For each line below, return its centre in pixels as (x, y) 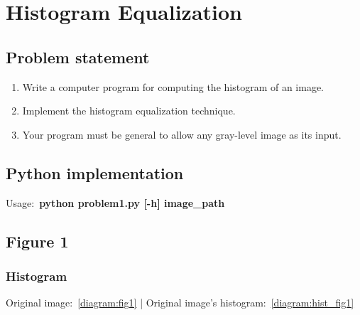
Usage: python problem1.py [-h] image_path (115, 202)
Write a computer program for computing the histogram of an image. (173, 86)
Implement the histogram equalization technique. (129, 111)
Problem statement (78, 57)
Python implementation (95, 172)
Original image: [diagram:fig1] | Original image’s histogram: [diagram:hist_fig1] (180, 303)
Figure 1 (37, 241)
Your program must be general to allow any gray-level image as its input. (182, 134)
